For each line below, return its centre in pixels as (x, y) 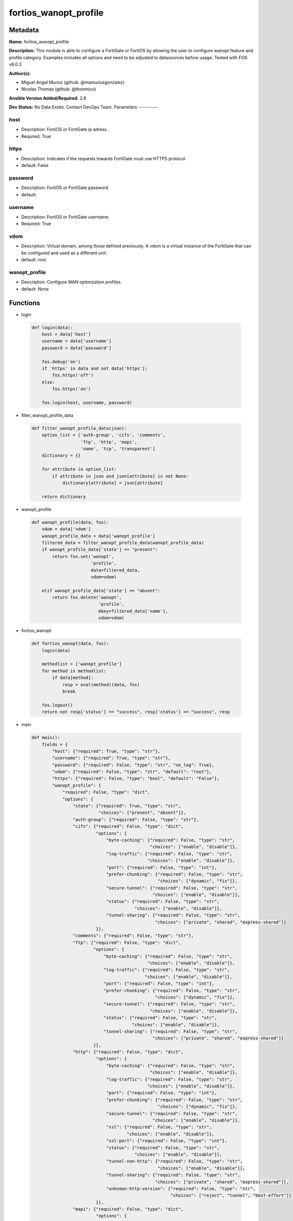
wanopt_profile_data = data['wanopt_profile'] (99, 536)
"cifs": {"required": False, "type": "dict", (128, 826)
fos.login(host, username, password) (87, 402)
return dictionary (64, 496)
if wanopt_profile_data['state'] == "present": (100, 550)
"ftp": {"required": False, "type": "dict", (127, 942)
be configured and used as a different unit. (64, 253)
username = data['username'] (77, 341)
